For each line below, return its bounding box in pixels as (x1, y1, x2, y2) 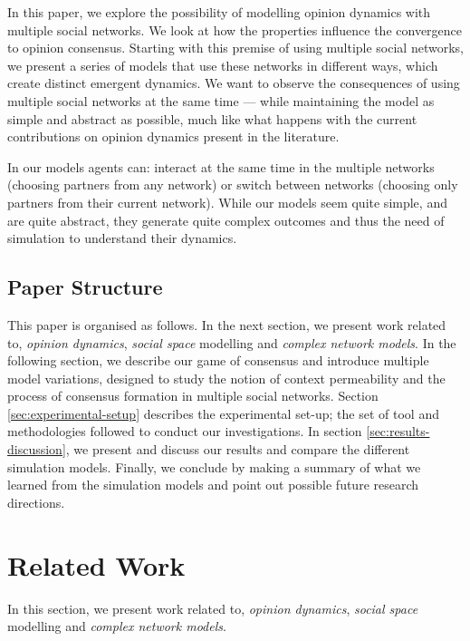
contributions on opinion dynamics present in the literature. (7, 127, 340, 146)
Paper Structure (7, 273, 163, 301)
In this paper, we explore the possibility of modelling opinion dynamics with (7, 3, 431, 21)
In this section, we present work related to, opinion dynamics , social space (7, 598, 418, 617)
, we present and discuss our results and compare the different (65, 440, 410, 459)
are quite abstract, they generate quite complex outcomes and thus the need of (7, 210, 445, 229)
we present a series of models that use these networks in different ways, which (7, 55, 438, 74)
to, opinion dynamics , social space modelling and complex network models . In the (7, 333, 456, 352)
